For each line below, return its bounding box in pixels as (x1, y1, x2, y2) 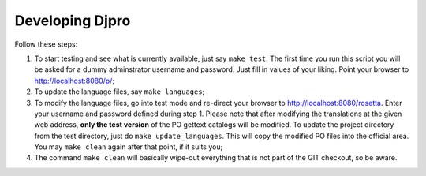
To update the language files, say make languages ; (34, 87, 205, 96)
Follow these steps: (14, 39, 78, 49)
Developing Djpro (14, 12, 131, 29)
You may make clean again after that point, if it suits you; (34, 142, 223, 152)
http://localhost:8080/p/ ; (34, 76, 114, 85)
